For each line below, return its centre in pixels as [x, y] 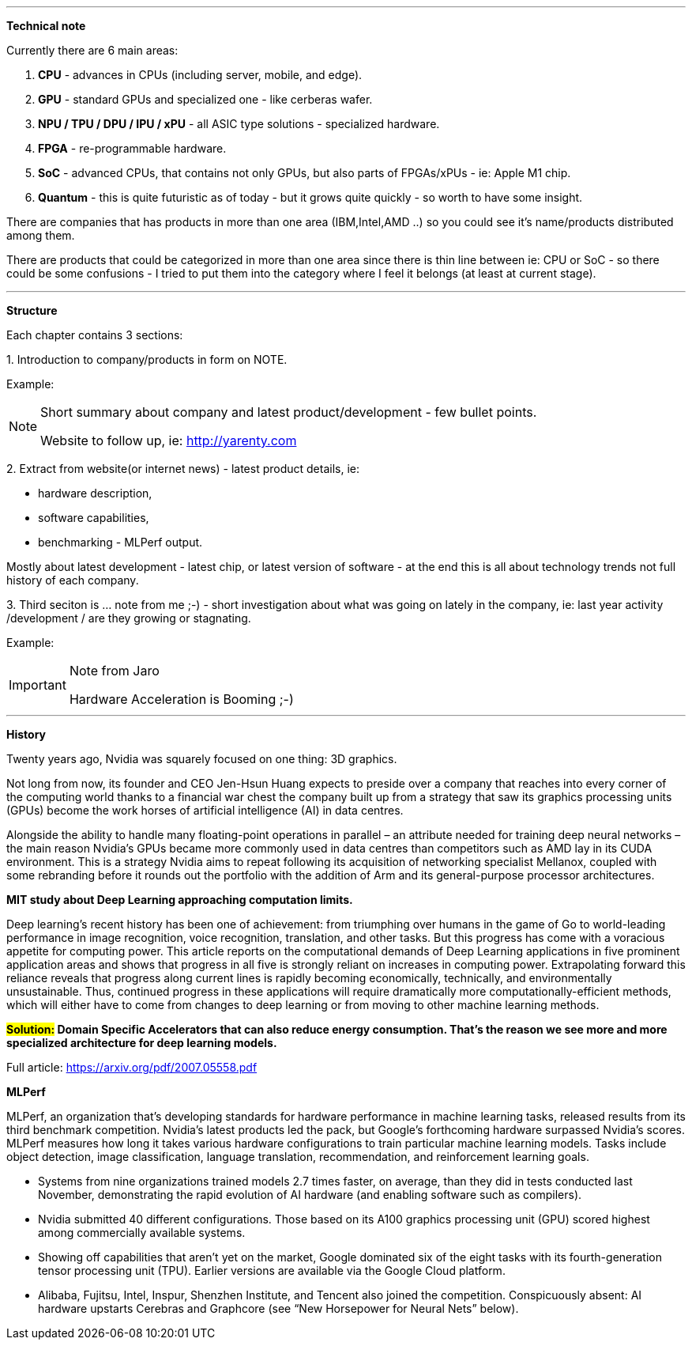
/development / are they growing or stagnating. [129, 618]
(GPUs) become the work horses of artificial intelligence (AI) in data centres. [205, 810]
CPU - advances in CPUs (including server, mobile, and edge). [200, 75]
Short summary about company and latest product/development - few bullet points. [289, 412]
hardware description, [95, 493]
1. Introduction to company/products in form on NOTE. [147, 359]
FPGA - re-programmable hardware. [132, 148]
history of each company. [73, 580]
